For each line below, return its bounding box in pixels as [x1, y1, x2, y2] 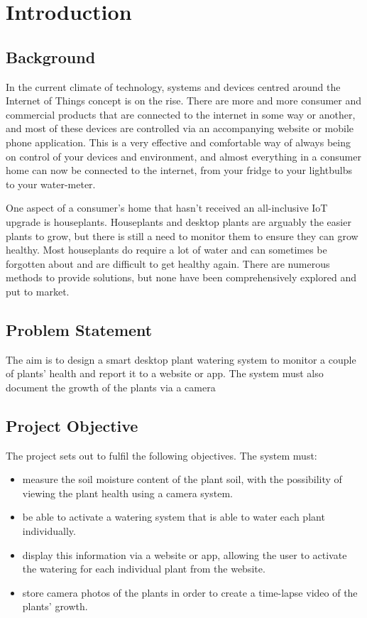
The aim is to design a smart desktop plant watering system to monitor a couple [6, 352, 356, 367]
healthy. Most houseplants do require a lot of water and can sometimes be [6, 242, 327, 257]
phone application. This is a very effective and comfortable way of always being [6, 134, 351, 149]
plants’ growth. [22, 599, 88, 614]
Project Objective [6, 414, 138, 436]
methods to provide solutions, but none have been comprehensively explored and [6, 270, 356, 285]
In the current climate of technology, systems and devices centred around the [6, 79, 341, 94]
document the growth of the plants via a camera [6, 379, 216, 394]
